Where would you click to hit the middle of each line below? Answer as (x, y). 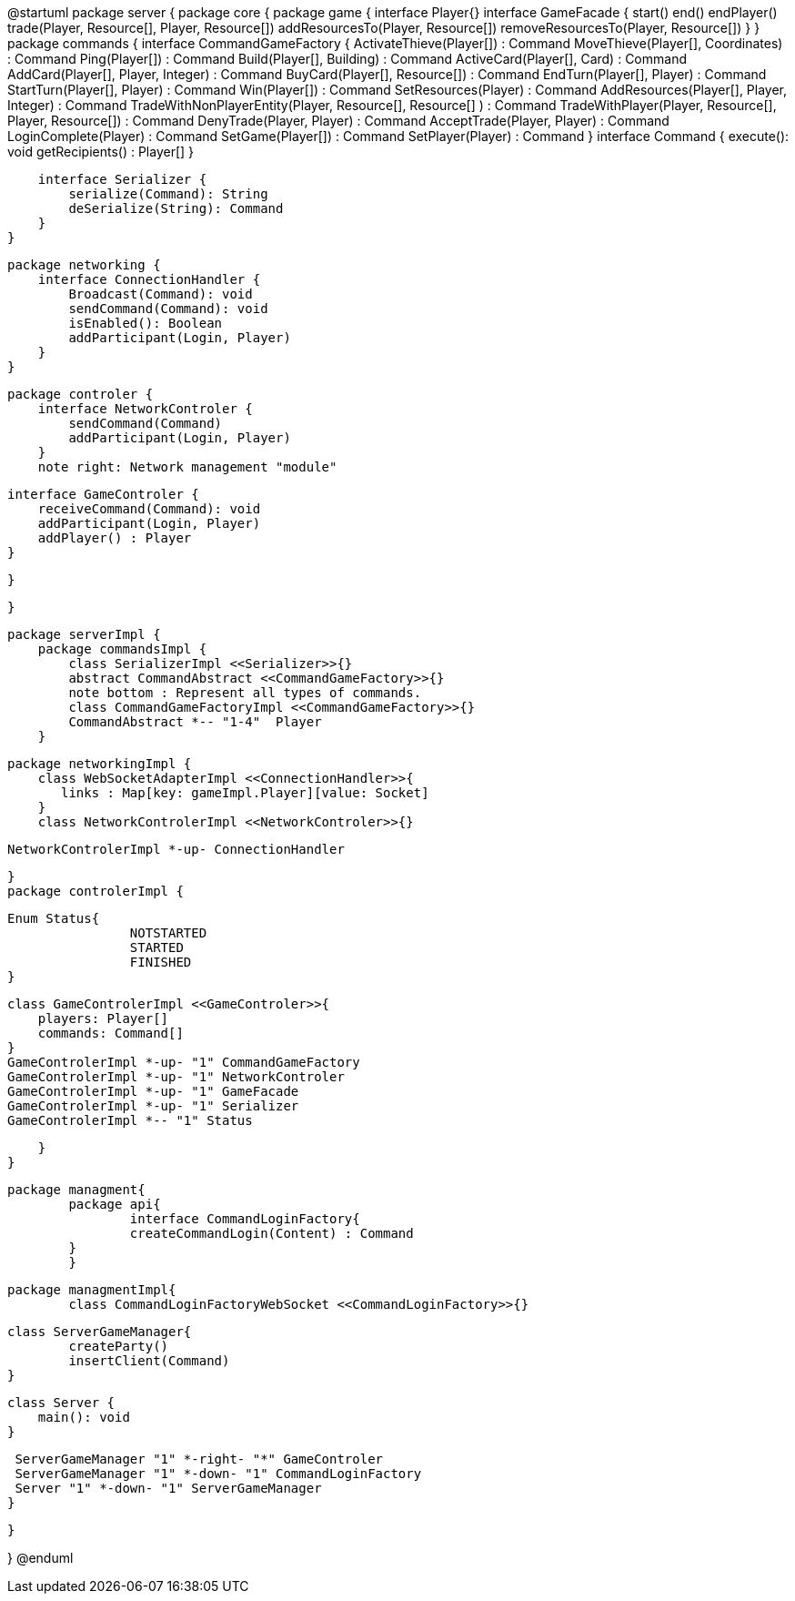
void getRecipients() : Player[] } (101, 152)
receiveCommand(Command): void (149, 509)
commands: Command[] (111, 1033)
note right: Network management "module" (187, 467)
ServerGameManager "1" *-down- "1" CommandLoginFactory (218, 1474)
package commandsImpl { (122, 649)
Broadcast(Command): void (161, 294)
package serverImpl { (84, 634)
